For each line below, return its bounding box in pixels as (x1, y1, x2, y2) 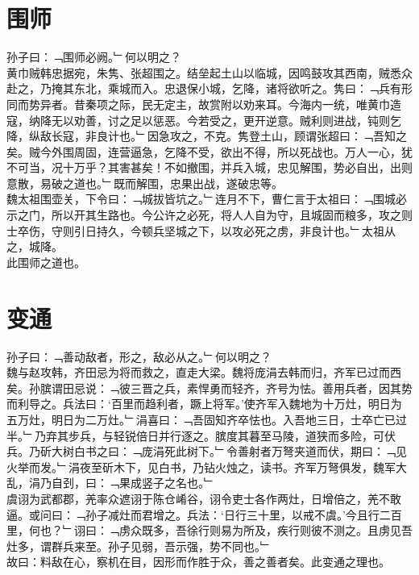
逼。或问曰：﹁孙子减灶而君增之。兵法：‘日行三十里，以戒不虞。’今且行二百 (6, 506, 402, 523)
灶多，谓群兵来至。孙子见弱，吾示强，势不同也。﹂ (6, 537, 272, 554)
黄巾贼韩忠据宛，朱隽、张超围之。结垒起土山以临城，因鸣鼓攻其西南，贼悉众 (6, 64, 413, 81)
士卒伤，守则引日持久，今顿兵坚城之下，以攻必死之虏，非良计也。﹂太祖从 (6, 222, 396, 239)
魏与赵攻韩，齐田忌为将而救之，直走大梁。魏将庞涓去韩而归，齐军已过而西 (6, 364, 401, 381)
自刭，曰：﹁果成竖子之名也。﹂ (51, 474, 215, 491)
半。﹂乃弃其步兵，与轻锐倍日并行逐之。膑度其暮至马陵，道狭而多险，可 (6, 427, 384, 444)
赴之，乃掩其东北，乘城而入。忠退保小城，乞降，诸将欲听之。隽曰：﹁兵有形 (6, 80, 413, 97)
